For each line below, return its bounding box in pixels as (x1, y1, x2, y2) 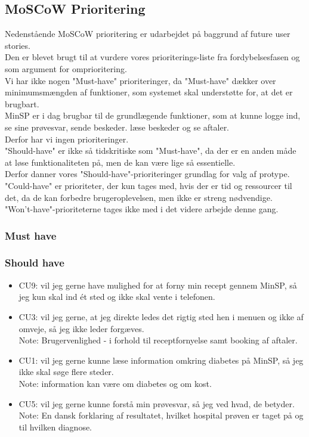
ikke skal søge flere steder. (18, 365, 114, 378)
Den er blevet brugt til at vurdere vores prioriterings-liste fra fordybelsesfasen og (5, 51, 300, 63)
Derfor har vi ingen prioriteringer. (5, 132, 129, 145)
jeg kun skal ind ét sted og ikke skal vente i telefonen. (18, 290, 215, 303)
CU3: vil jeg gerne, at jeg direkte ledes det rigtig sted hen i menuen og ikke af (18, 310, 304, 323)
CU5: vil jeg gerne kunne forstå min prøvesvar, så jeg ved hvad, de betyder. (18, 397, 295, 410)
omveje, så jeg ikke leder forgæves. (18, 322, 144, 334)
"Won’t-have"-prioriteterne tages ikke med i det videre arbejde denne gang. (5, 203, 279, 215)
